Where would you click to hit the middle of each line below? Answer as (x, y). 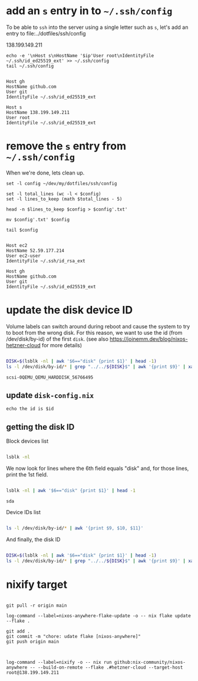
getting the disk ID (40, 427)
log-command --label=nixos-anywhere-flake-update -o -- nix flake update (99, 616)
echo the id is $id (30, 409)
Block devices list (27, 441)
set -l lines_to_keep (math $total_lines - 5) (64, 199)
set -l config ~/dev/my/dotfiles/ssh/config (62, 183)
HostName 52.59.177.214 (35, 251)
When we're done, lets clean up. (45, 173)
